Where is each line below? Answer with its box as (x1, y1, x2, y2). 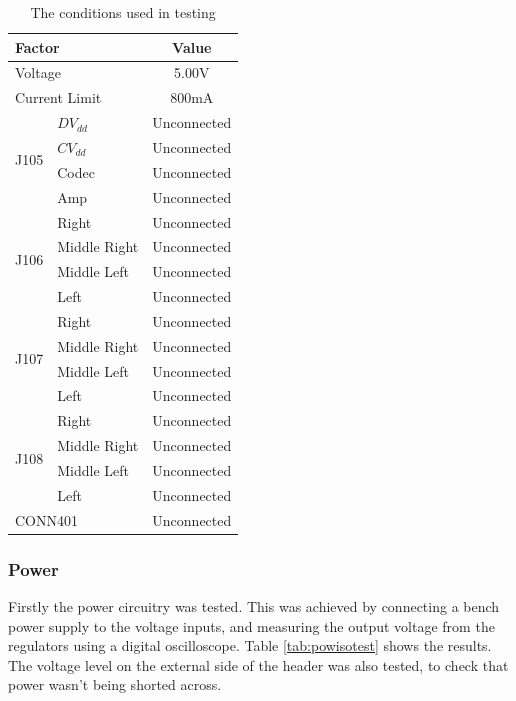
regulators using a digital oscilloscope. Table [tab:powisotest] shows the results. (8, 635, 492, 656)
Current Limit (15, 87, 102, 108)
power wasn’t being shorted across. (8, 674, 222, 695)
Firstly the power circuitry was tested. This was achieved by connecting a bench (8, 595, 500, 616)
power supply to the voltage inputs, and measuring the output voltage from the (8, 615, 495, 636)
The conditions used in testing (30, 2, 216, 22)
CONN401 (15, 509, 78, 530)
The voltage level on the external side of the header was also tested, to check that (8, 654, 509, 675)
